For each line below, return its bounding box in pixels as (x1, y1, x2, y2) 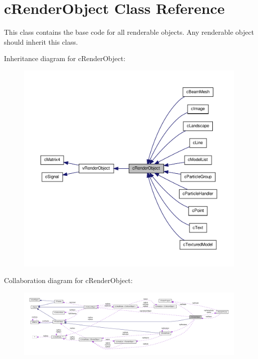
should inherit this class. (4, 36, 78, 47)
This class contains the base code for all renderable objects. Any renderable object (4, 27, 254, 37)
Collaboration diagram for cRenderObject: (4, 275, 133, 286)
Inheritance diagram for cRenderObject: (4, 53, 126, 64)
